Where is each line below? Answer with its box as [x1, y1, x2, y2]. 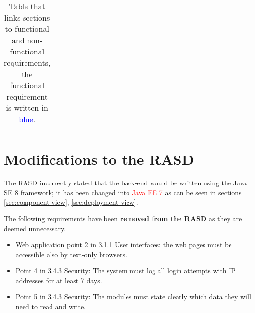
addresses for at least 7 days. [15, 275, 102, 285]
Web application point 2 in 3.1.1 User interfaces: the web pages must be [15, 239, 232, 250]
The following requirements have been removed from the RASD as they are [4, 213, 242, 223]
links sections [4, 12, 50, 23]
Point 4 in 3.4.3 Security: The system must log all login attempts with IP [15, 265, 236, 276]
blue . [19, 113, 36, 125]
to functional [5, 23, 49, 34]
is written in [6, 102, 48, 113]
